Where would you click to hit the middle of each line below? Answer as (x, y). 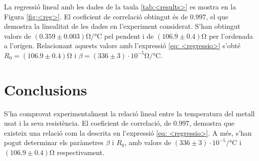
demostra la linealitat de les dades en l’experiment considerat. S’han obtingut (122, 26)
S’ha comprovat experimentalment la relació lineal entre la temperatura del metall (129, 113)
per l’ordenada (231, 36)
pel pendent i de (129, 36)
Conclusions (46, 89)
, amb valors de (148, 142)
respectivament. (81, 152)
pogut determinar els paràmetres (54, 142)
